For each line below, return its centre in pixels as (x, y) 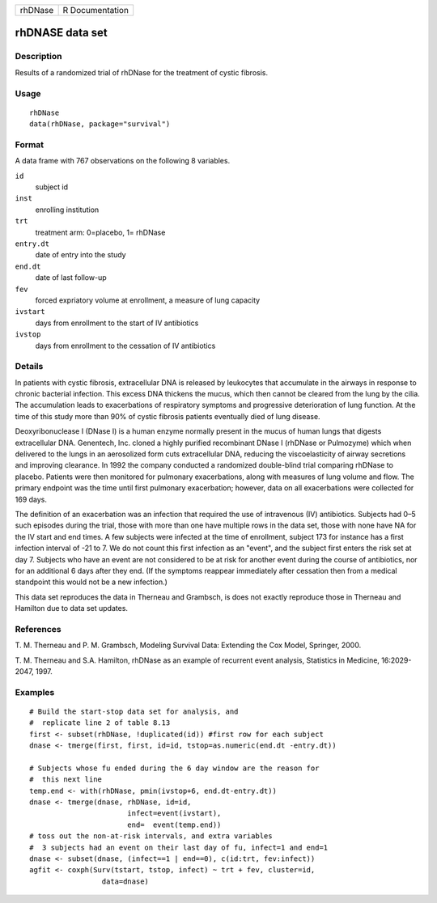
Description (38, 57)
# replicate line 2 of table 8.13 (100, 723)
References (38, 629)
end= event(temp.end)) (174, 825)
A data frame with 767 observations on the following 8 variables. (123, 161)
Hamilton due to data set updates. (72, 608)
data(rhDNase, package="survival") (100, 124)
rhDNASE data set (62, 33)
